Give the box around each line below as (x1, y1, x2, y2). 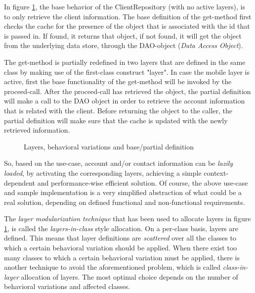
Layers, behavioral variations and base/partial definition (24, 141, 194, 151)
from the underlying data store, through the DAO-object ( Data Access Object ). (4, 40, 243, 50)
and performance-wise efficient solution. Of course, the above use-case (37, 177, 248, 188)
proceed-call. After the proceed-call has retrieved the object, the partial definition (4, 86, 251, 96)
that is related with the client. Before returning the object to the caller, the (4, 105, 233, 115)
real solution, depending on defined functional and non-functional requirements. (4, 196, 245, 207)
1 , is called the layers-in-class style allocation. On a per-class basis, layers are (4, 223, 238, 233)
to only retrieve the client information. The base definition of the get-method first (4, 11, 252, 21)
